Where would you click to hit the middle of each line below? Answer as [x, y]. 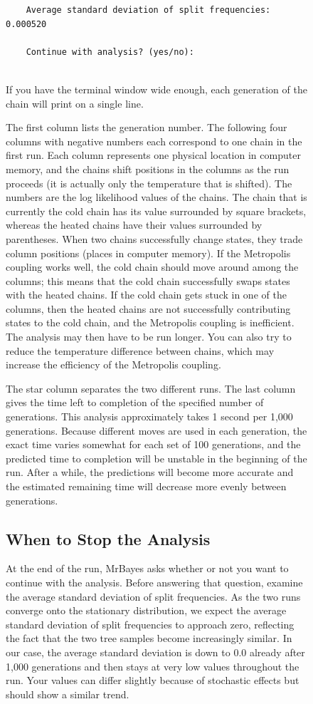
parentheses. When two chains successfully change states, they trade [154, 238]
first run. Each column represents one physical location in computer [153, 155]
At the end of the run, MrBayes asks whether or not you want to [147, 568]
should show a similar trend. [68, 694]
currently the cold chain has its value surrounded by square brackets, [156, 211]
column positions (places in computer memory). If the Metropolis [148, 253]
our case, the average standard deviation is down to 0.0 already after [155, 652]
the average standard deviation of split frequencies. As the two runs [153, 596]
